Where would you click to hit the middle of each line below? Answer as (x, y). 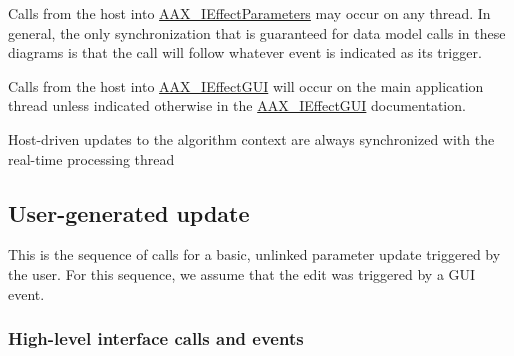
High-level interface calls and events (156, 338)
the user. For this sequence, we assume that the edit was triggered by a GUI (242, 273)
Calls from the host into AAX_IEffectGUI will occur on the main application (246, 85)
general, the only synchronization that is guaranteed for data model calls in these (257, 32)
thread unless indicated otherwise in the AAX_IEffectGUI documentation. (237, 105)
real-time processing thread (91, 158)
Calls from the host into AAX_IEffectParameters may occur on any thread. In (249, 13)
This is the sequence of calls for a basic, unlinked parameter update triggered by (254, 254)
